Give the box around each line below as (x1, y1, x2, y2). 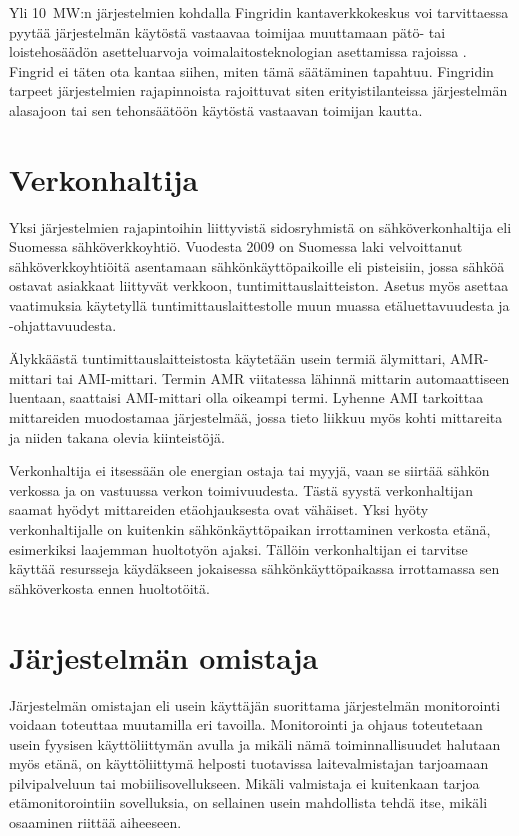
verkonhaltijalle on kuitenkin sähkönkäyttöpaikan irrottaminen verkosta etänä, (9, 519, 491, 539)
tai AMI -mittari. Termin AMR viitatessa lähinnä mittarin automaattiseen (56, 367, 510, 388)
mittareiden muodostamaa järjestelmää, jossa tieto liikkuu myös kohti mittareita (9, 407, 503, 428)
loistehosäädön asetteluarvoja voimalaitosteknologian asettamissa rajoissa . (9, 41, 467, 62)
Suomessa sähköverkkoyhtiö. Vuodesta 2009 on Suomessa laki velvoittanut (9, 236, 463, 257)
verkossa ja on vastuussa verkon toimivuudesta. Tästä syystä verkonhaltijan (9, 479, 474, 500)
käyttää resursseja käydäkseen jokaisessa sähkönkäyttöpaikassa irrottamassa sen (9, 558, 500, 579)
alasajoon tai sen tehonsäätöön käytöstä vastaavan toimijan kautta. (9, 99, 423, 120)
